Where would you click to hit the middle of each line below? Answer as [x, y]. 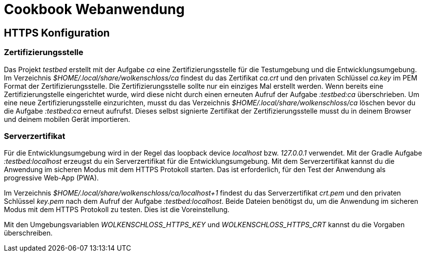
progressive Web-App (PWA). [52, 178]
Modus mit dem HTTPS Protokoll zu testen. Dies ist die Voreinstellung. [117, 210]
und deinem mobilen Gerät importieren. [67, 119]
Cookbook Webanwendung [94, 9]
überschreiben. [28, 233]
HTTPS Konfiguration [57, 33]
